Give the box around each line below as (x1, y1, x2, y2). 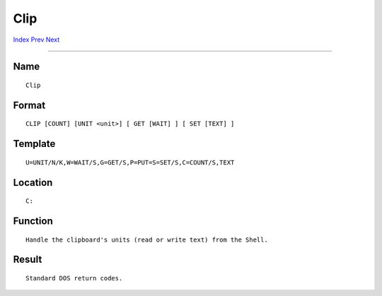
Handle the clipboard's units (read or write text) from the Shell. (25, 235, 268, 244)
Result (13, 254, 42, 266)
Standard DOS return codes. (25, 274, 123, 282)
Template (13, 138, 56, 150)
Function (13, 215, 53, 227)
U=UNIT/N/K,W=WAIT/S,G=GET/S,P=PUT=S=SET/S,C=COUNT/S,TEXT (25, 158, 235, 166)
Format (13, 99, 46, 111)
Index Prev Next (13, 35, 60, 44)
